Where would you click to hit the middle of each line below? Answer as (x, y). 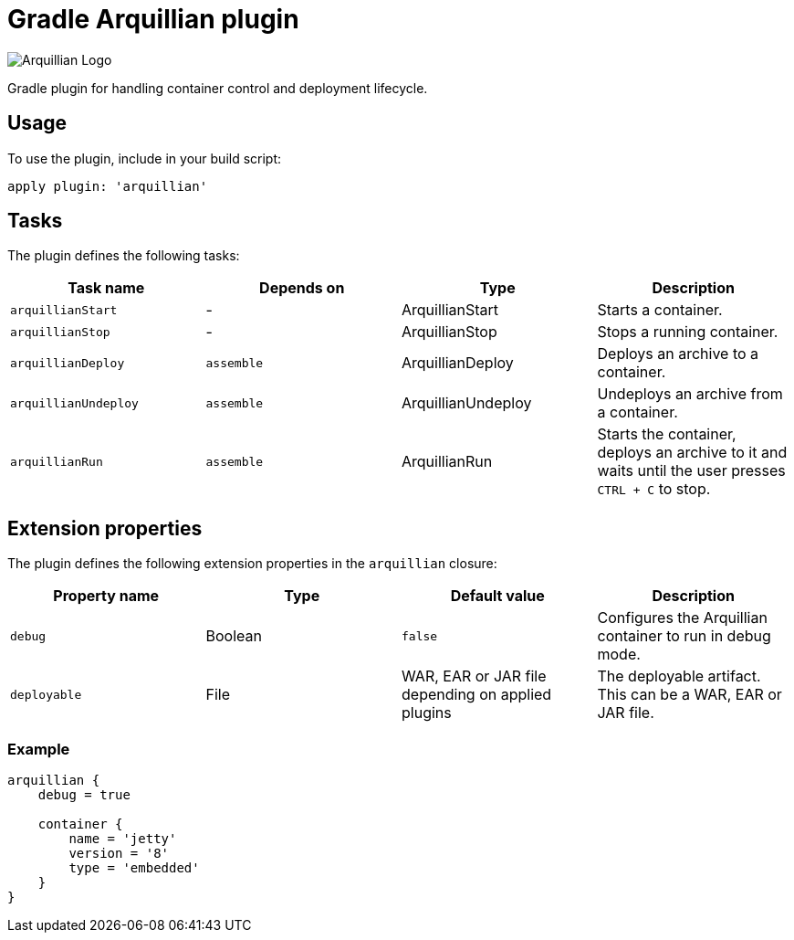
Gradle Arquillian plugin (153, 19)
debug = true (84, 795)
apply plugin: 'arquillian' (108, 186)
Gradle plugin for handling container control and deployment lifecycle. (218, 88)
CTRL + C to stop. (654, 489)
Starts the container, (667, 434)
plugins (427, 713)
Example (39, 749)
